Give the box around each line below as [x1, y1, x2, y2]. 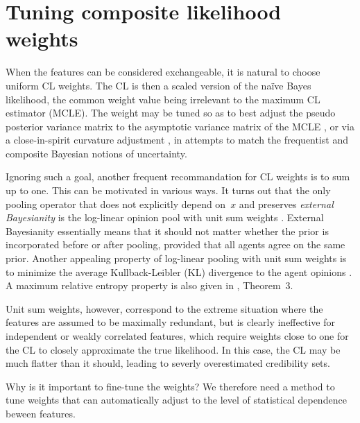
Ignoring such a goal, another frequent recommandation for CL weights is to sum [6, 169, 350, 184]
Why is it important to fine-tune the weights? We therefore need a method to [6, 379, 335, 393]
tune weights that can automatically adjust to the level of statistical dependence [6, 392, 347, 407]
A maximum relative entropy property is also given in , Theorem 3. [6, 278, 293, 293]
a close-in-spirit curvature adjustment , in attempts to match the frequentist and [6, 132, 349, 147]
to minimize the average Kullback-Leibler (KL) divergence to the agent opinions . [6, 264, 352, 279]
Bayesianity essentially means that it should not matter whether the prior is [6, 223, 329, 238]
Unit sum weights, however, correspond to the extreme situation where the [6, 301, 323, 316]
